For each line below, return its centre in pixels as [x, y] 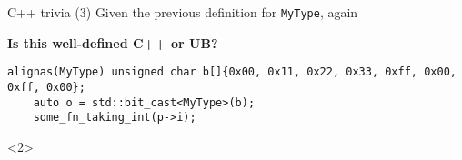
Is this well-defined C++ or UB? [113, 42]
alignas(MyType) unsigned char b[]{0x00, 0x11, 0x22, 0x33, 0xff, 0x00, [232, 72]
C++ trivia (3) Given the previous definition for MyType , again [183, 12]
